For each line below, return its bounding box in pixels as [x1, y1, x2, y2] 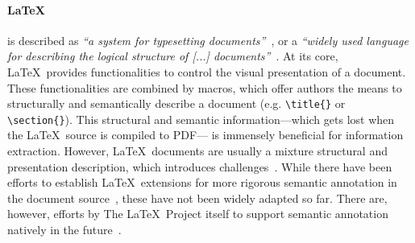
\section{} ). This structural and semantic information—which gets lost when [7, 110, 395, 127]
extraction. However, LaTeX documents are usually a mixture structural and [7, 142, 388, 159]
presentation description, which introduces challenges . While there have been [7, 158, 392, 175]
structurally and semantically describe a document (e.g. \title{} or [7, 95, 346, 112]
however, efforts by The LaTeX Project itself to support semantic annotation [7, 205, 388, 222]
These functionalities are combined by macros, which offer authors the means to [7, 79, 402, 96]
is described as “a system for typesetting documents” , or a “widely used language [7, 31, 409, 48]
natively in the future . [7, 221, 122, 238]
